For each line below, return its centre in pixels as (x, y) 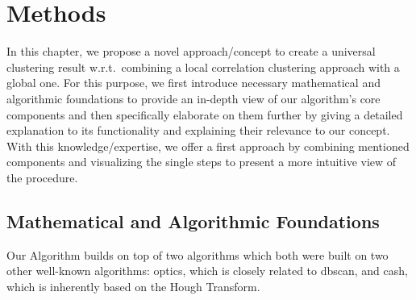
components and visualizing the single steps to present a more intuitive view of (202, 162)
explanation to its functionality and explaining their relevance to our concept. (198, 130)
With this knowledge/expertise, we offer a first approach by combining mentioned (208, 146)
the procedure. (42, 177)
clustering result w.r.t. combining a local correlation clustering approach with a (203, 67)
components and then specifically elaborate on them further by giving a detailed (205, 114)
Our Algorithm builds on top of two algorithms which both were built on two (198, 254)
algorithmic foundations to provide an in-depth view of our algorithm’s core (193, 98)
